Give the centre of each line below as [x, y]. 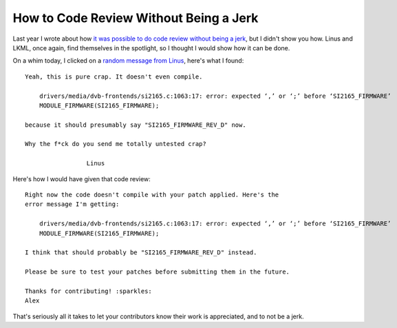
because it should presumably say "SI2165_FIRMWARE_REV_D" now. [136, 125]
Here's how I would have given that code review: [82, 178]
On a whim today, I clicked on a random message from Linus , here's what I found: [128, 61]
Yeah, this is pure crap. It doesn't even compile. [114, 76]
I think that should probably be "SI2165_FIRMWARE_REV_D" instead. [141, 253]
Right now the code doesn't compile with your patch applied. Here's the [152, 195]
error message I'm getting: [72, 204]
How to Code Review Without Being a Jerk [136, 18]
